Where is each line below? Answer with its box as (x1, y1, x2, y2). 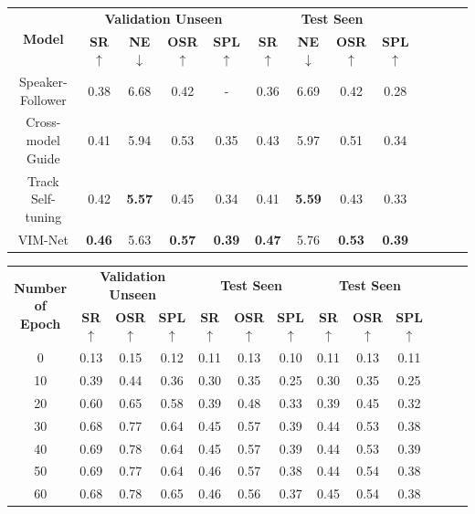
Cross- (26, 112, 61, 131)
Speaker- (19, 72, 68, 91)
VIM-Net (17, 229, 69, 248)
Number (14, 278, 68, 297)
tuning (25, 206, 62, 226)
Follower (19, 89, 67, 109)
